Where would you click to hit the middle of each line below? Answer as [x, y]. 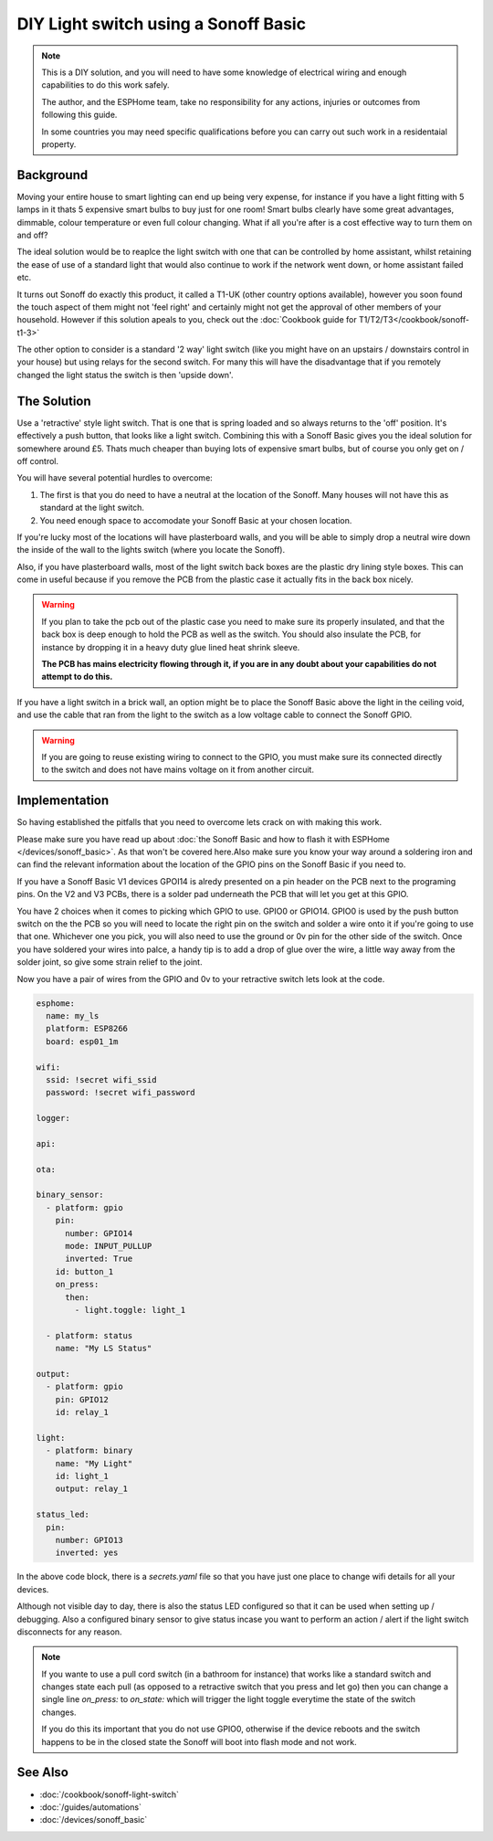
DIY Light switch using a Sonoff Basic [161, 24]
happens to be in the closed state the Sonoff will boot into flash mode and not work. [199, 1741]
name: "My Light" [94, 1463]
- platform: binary [89, 1451]
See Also [42, 1772]
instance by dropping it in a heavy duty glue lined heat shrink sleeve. [171, 647]
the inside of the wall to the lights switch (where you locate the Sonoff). [151, 550]
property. [59, 144]
